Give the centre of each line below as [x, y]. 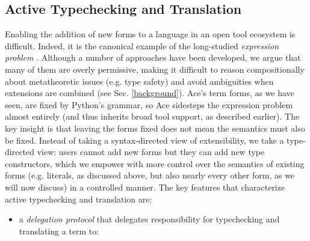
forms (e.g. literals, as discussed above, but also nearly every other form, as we [150, 175]
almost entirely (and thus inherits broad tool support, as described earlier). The [152, 116]
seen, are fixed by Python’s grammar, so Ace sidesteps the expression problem [149, 104]
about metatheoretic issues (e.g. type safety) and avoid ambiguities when [139, 81]
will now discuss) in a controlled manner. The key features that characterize [145, 187]
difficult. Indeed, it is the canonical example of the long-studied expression [142, 45]
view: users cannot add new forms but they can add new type [151, 152]
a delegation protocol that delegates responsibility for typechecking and [149, 219]
